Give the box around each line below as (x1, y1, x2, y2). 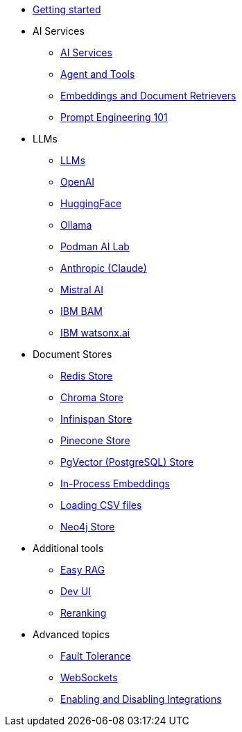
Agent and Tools (60, 68, 135, 80)
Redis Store (60, 370, 113, 382)
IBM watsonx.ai (60, 327, 130, 339)
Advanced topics (33, 628, 110, 640)
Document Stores (33, 348, 112, 360)
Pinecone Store (60, 434, 130, 446)
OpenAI (60, 176, 95, 188)
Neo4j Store (60, 521, 115, 532)
